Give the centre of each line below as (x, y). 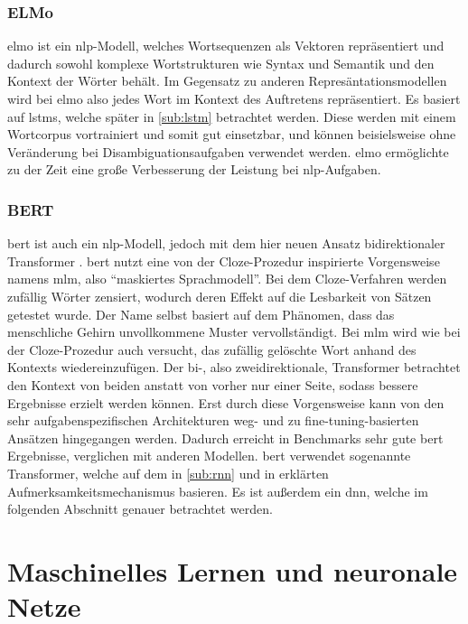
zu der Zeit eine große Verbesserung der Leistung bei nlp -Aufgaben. (194, 169)
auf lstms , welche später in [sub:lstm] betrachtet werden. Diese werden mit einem (232, 116)
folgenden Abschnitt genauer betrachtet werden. (140, 509)
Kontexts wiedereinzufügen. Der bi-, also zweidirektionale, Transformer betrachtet (234, 367)
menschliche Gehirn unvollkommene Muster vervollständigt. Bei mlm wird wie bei (234, 332)
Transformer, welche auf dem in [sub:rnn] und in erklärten (168, 473)
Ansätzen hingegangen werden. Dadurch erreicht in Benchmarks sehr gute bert (225, 438)
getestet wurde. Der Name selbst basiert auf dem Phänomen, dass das (201, 314)
